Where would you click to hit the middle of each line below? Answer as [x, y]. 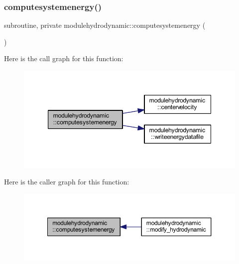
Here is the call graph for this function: [64, 58]
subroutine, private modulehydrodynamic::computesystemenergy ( [105, 25]
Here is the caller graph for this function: [67, 182]
